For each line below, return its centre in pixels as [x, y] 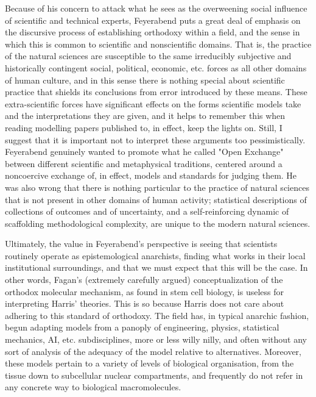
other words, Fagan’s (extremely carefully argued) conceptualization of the [144, 280]
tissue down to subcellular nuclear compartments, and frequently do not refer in [154, 375]
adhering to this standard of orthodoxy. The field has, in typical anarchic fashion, [157, 315]
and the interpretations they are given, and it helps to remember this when [145, 116]
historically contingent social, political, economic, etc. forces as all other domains [156, 67]
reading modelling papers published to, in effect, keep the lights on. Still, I [144, 127]
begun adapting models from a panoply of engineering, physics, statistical [142, 327]
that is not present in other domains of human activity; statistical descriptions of [156, 199]
